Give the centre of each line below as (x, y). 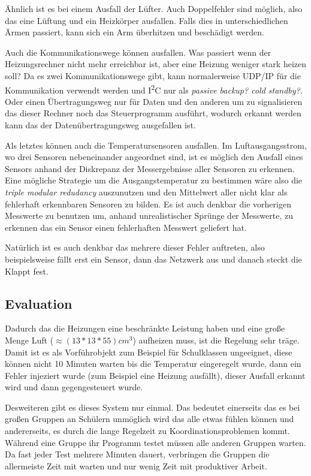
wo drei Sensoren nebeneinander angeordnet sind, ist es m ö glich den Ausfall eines (154, 157)
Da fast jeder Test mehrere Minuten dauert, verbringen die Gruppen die (137, 454)
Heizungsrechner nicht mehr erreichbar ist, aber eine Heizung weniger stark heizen (155, 64)
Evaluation (39, 303)
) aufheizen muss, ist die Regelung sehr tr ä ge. (216, 340)
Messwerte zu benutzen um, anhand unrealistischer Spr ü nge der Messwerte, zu (149, 216)
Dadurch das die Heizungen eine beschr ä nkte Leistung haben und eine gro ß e (145, 328)
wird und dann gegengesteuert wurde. (74, 387)
